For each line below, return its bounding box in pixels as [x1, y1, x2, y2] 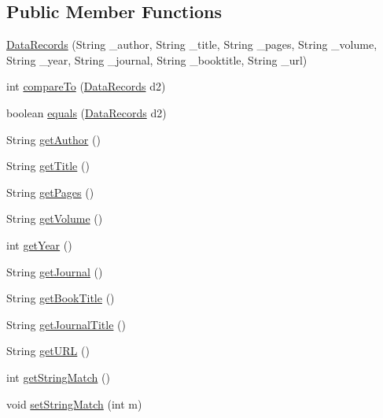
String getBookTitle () [6, 290, 115, 306]
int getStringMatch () [6, 368, 110, 385]
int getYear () [6, 236, 72, 253]
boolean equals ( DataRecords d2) [6, 104, 167, 120]
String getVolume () [6, 210, 103, 227]
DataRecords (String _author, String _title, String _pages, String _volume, [6, 36, 377, 53]
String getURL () [6, 342, 90, 359]
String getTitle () [6, 157, 90, 174]
